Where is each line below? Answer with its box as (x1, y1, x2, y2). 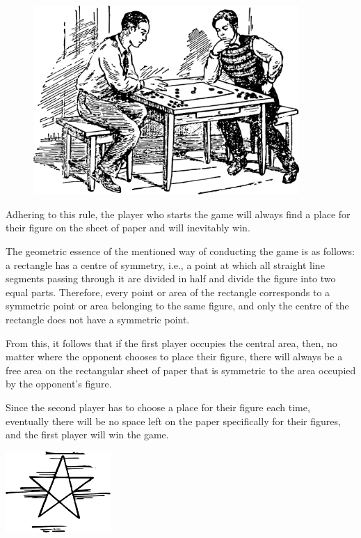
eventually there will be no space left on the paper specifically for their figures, (6, 413, 341, 428)
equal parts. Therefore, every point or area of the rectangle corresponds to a (6, 284, 330, 299)
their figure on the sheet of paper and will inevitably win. (6, 220, 250, 235)
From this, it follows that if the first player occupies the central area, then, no (6, 335, 337, 350)
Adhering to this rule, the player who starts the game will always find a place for (6, 206, 351, 221)
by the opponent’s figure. (6, 376, 112, 391)
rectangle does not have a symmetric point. (6, 312, 190, 327)
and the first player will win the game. (6, 427, 169, 442)
